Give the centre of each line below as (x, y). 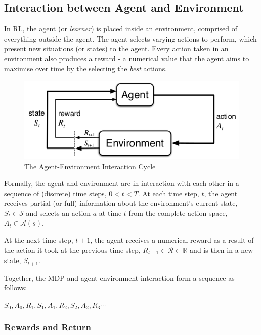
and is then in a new (222, 250)
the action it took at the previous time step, (72, 250)
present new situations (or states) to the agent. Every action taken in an (116, 48)
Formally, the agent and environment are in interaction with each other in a (122, 183)
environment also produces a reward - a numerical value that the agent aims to (127, 58)
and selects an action (58, 213)
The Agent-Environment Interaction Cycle (90, 166)
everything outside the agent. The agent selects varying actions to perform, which (130, 38)
